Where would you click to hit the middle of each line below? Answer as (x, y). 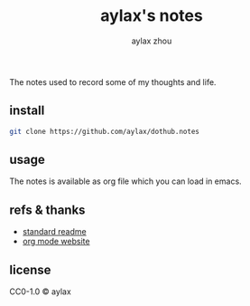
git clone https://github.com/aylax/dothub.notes (105, 131)
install (27, 111)
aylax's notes (152, 16)
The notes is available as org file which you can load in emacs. (125, 181)
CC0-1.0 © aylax (41, 292)
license (30, 269)
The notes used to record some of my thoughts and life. (113, 81)
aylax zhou (152, 41)
